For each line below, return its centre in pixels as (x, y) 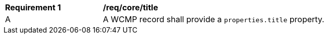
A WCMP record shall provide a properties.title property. (214, 19)
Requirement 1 (33, 7)
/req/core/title (131, 7)
